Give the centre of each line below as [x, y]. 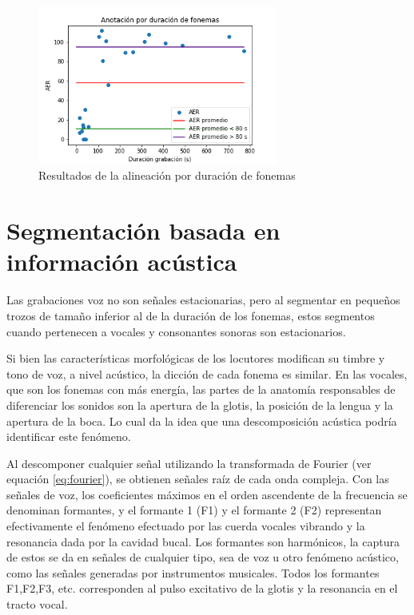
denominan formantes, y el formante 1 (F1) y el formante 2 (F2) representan [194, 510]
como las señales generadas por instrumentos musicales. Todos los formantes [193, 572]
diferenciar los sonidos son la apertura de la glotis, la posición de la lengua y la [200, 405]
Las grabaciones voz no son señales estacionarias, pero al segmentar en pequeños [203, 300]
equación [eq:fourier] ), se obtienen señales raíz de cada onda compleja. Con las [198, 479]
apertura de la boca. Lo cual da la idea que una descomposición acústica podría [202, 421]
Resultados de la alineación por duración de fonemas [167, 175]
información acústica [122, 262]
